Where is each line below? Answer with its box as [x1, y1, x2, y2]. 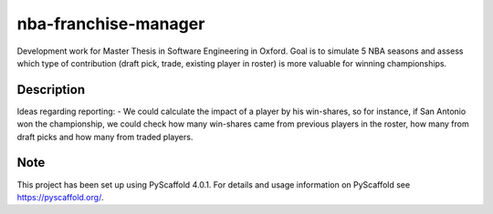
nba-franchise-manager [16, 14, 205, 34]
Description [16, 82, 86, 97]
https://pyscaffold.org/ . [16, 191, 104, 202]
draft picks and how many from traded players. [16, 131, 194, 142]
